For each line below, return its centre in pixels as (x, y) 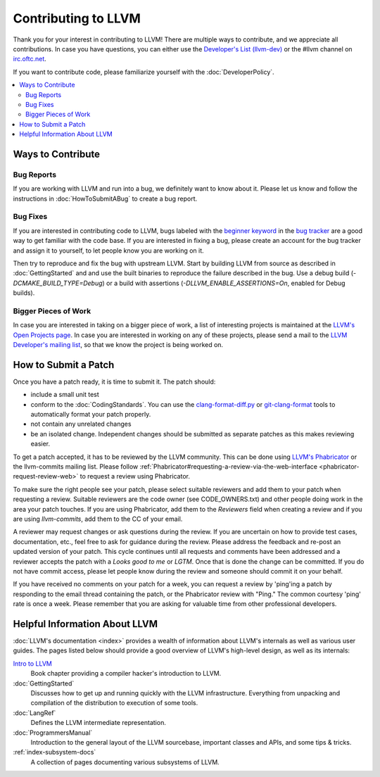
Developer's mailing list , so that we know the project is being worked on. (118, 345)
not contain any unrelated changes (81, 424)
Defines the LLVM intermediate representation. (99, 723)
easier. (40, 444)
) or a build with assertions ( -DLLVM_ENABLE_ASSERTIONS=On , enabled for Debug (224, 283)
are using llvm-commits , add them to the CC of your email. (98, 519)
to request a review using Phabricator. (135, 476)
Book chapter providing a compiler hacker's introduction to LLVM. (126, 674)
